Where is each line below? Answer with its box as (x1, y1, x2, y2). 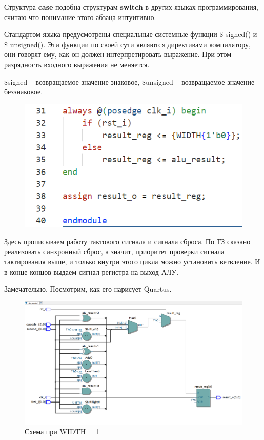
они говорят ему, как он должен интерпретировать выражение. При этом (4, 49, 232, 60)
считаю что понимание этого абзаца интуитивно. (4, 11, 156, 22)
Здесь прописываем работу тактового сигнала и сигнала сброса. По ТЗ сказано (4, 236, 251, 246)
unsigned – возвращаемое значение (146, 76, 255, 87)
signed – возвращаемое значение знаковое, (8, 76, 140, 87)
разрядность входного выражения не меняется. (4, 59, 150, 69)
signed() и (226, 29, 257, 40)
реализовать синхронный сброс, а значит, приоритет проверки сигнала (4, 246, 225, 257)
